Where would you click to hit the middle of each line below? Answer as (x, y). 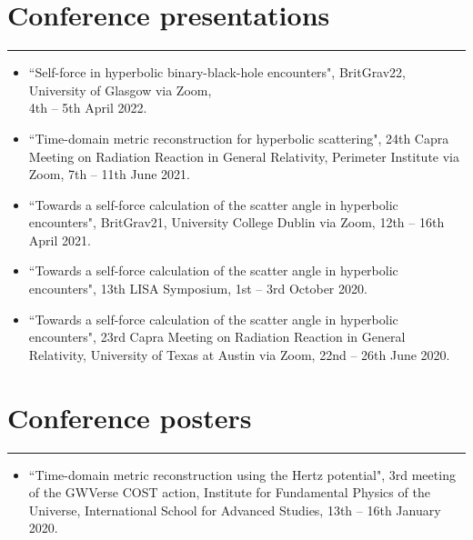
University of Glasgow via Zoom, (120, 90)
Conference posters (130, 417)
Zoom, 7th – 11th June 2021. (109, 174)
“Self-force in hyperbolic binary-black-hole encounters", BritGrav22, (217, 72)
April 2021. (60, 240)
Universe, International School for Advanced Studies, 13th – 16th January (235, 510)
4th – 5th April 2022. (88, 108)
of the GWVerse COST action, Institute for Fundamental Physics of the (229, 492)
